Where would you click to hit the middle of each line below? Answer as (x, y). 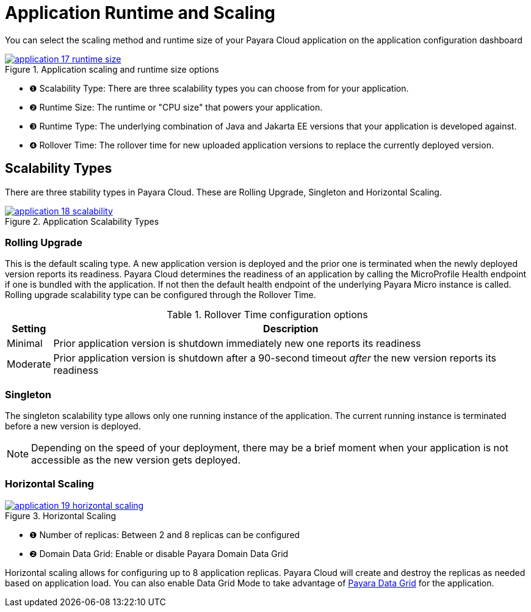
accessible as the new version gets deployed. (136, 460)
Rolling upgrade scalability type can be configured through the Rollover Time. (161, 295)
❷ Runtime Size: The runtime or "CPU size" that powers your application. (176, 107)
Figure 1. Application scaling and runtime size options (112, 69)
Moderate (29, 364)
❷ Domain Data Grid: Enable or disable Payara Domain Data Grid (159, 553)
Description (291, 329)
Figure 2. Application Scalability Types (82, 221)
